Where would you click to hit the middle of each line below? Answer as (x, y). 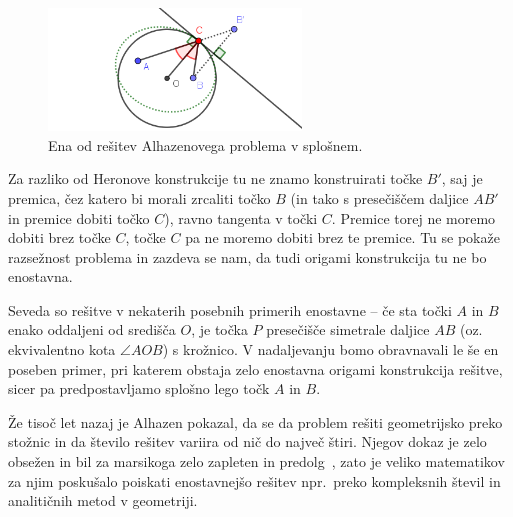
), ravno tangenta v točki (241, 217)
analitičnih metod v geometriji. (103, 500)
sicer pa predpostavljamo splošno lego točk (139, 388)
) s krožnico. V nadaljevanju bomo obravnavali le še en (330, 349)
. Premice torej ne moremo (413, 217)
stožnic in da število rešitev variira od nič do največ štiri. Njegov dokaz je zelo (247, 441)
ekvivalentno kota (62, 349)
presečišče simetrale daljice (348, 329)
